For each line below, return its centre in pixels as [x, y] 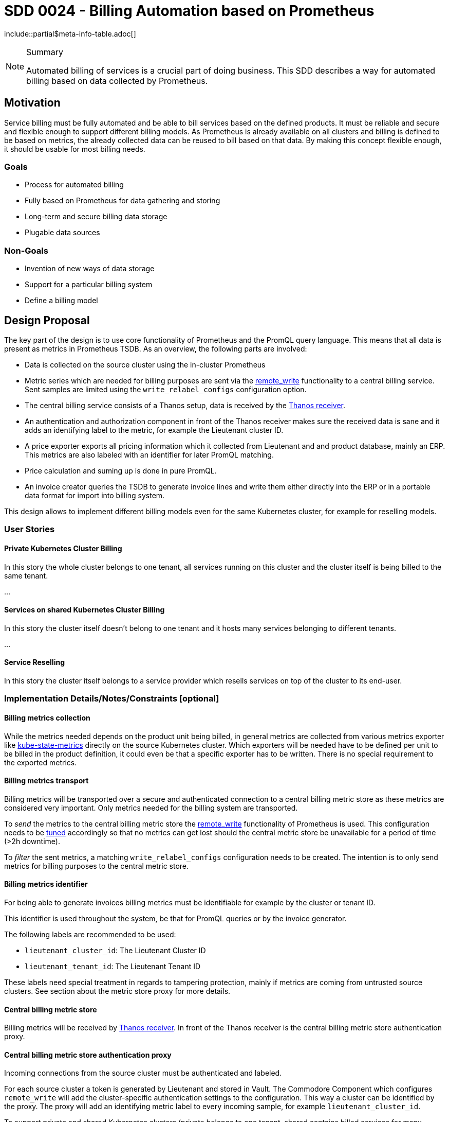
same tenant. [26, 575]
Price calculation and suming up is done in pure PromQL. [121, 470]
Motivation [32, 103]
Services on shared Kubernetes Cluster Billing [85, 610]
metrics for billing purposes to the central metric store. [97, 866]
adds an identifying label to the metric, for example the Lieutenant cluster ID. [154, 430]
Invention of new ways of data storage [90, 269]
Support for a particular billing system [89, 285]
